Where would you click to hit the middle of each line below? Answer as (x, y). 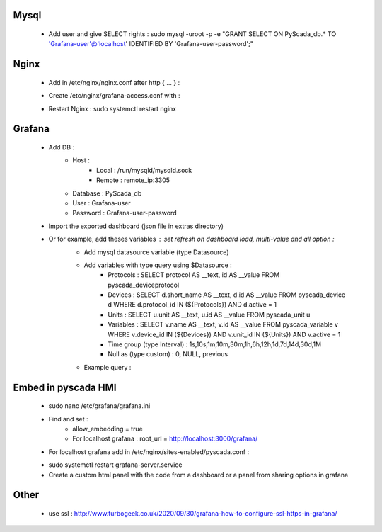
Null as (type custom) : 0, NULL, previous (168, 354)
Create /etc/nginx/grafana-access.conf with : (114, 96)
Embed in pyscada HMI (65, 387)
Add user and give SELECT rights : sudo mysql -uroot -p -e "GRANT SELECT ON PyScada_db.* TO (192, 34)
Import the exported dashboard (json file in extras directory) (136, 226)
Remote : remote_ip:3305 (133, 180)
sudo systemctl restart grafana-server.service (115, 465)
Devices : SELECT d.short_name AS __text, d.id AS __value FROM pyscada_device (227, 295)
